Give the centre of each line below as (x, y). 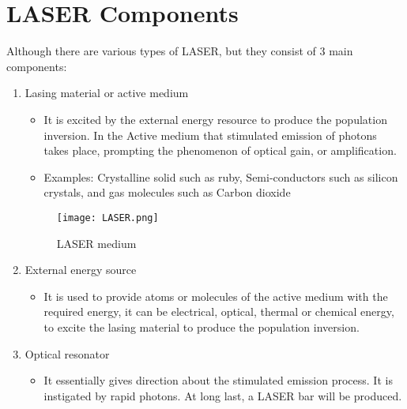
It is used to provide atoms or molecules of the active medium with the (216, 296)
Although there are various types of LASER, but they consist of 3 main (180, 51)
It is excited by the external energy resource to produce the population (215, 119)
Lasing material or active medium (107, 93)
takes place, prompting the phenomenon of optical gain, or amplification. (220, 150)
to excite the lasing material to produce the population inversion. (202, 326)
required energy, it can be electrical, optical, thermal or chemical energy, (219, 311)
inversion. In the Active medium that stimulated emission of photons (210, 135)
